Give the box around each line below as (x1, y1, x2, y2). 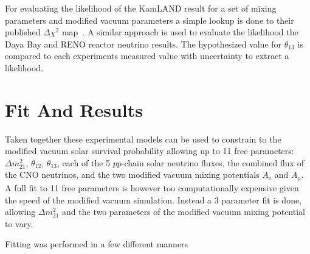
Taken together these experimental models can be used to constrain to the (5, 132, 281, 145)
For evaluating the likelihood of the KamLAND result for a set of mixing (5, 2, 277, 14)
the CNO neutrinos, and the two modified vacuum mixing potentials (5, 168, 260, 181)
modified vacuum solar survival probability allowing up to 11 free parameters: (5, 144, 294, 157)
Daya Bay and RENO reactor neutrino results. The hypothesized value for (5, 37, 282, 50)
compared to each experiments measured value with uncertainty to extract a (5, 49, 289, 62)
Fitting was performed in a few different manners (5, 238, 188, 250)
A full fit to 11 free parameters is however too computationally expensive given (5, 181, 299, 194)
